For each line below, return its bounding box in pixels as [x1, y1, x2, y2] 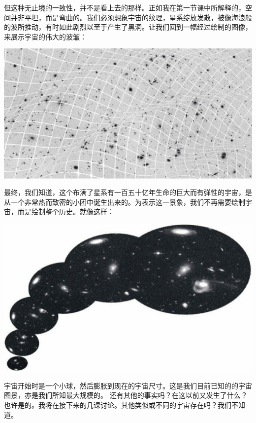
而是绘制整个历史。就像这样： [17, 206, 114, 217]
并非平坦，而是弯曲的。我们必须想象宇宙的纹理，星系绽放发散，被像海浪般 [10, 12, 252, 22]
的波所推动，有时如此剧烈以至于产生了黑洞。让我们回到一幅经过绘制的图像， [4, 22, 252, 32]
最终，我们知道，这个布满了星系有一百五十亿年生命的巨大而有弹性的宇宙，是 [4, 187, 252, 197]
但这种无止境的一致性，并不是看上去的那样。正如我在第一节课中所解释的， [4, 2, 245, 12]
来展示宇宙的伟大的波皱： [4, 31, 87, 41]
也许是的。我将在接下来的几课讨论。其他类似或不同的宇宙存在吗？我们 [4, 400, 231, 410]
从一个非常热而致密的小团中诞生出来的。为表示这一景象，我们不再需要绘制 [4, 196, 245, 207]
